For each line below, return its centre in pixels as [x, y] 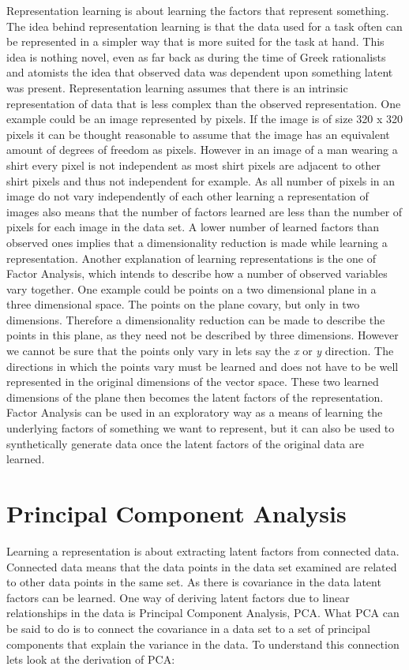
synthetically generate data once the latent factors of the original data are [185, 443]
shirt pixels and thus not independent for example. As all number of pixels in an [201, 180]
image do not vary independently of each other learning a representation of [188, 196]
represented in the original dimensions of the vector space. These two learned [193, 382]
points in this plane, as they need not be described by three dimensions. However [203, 335]
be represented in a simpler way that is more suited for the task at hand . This [195, 41]
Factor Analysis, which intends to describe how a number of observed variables [197, 273]
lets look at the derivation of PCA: [91, 659]
